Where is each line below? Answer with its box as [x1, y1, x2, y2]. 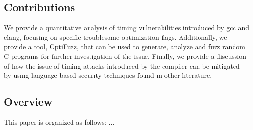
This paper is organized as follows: [4, 116, 107, 127]
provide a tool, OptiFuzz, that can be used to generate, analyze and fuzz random [4, 41, 245, 52]
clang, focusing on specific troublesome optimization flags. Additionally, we [4, 32, 227, 42]
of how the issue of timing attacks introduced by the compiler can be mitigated [4, 60, 240, 71]
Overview [4, 94, 53, 109]
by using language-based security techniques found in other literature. [4, 70, 212, 80]
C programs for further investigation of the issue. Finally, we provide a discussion [4, 51, 246, 61]
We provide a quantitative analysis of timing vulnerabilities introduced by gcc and [4, 22, 250, 33]
